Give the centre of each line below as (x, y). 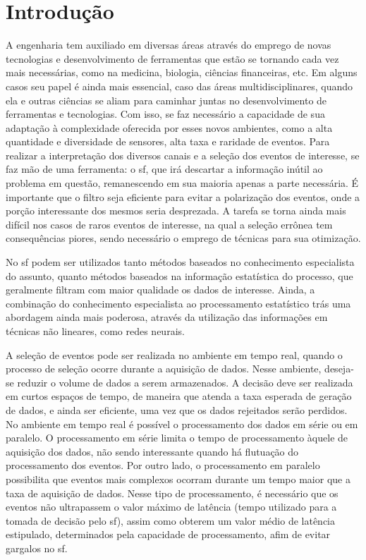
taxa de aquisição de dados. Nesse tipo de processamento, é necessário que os (172, 493)
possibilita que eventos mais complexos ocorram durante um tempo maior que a (178, 479)
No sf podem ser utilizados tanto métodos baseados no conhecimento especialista (180, 262)
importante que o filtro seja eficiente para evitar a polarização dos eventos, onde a (183, 196)
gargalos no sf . (37, 548)
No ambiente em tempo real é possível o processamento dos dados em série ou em (182, 424)
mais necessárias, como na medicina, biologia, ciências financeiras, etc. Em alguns (182, 72)
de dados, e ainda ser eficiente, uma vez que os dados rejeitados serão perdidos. (177, 409)
